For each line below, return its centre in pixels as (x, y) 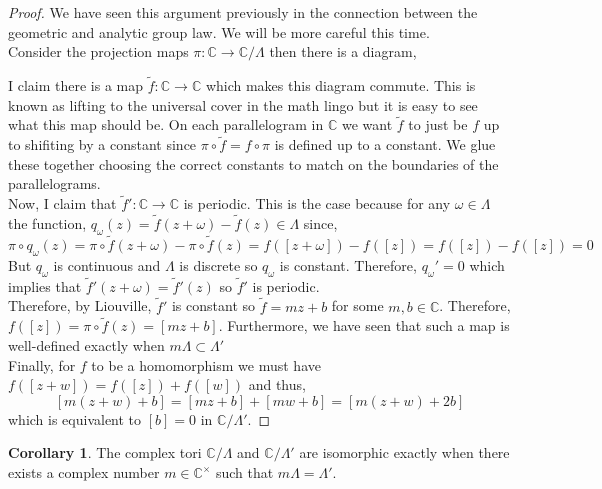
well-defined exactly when (86, 345)
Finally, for (42, 364)
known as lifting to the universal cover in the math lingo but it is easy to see (243, 104)
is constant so (213, 305)
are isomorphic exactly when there (404, 452)
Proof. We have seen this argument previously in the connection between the (243, 12)
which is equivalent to (75, 418)
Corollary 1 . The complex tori (105, 452)
